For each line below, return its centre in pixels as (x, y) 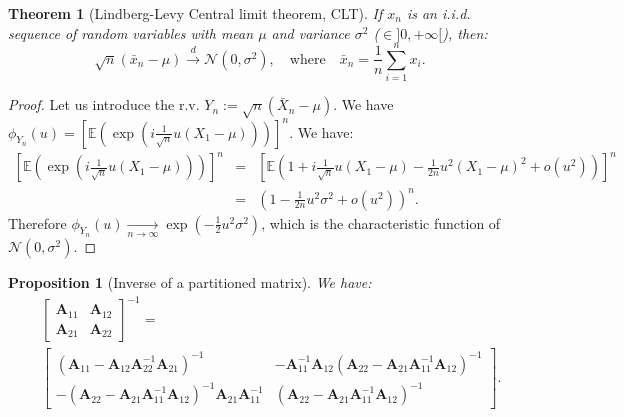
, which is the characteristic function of (381, 222)
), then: (465, 32)
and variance (310, 32)
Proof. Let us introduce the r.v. (104, 104)
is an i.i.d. (438, 13)
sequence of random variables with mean (131, 32)
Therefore (37, 222)
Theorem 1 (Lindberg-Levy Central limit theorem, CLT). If (195, 13)
